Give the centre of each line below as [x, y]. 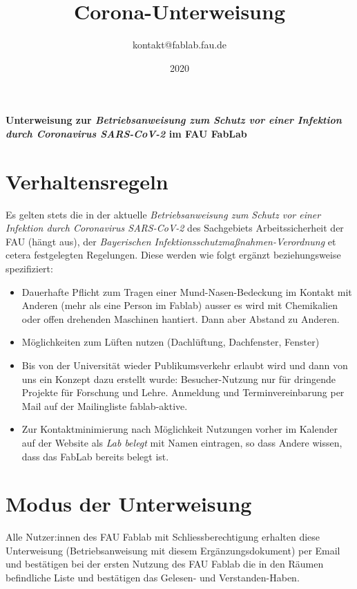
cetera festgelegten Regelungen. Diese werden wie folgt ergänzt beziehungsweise [173, 255]
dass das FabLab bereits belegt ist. [95, 456]
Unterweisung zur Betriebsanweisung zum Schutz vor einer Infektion [174, 120]
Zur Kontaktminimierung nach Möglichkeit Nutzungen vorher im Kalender [180, 429]
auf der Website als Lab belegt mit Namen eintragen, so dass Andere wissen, [182, 442]
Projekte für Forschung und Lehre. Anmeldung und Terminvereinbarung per [183, 392]
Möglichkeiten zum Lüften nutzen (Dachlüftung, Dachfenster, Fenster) [171, 342]
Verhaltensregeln [87, 181]
